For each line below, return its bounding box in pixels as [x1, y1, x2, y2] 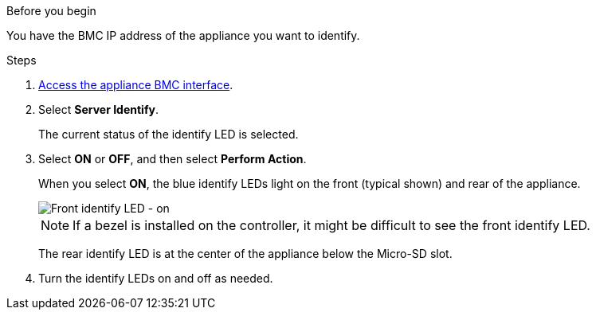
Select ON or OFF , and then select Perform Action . [38, 152, 307, 166]
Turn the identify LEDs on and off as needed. [38, 271, 273, 285]
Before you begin [6, 4, 96, 18]
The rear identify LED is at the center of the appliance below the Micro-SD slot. [38, 247, 453, 260]
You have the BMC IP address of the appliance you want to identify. [6, 29, 360, 42]
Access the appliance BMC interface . [38, 78, 233, 92]
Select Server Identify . [38, 103, 159, 116]
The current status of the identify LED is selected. [38, 127, 299, 141]
